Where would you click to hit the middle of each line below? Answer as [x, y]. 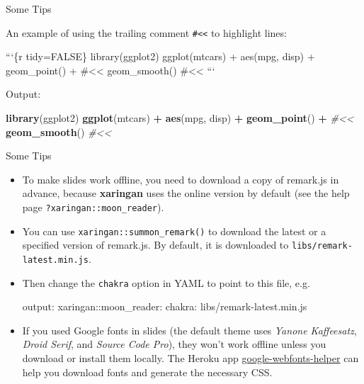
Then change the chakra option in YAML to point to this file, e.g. [166, 282]
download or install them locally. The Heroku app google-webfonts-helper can [190, 358]
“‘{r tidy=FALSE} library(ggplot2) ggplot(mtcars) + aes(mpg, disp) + [160, 56]
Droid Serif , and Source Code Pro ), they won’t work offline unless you [174, 344]
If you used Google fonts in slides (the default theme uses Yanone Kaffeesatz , [189, 330]
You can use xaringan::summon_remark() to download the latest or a [174, 231]
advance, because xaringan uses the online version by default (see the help [186, 193]
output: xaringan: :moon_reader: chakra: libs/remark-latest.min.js [165, 306]
